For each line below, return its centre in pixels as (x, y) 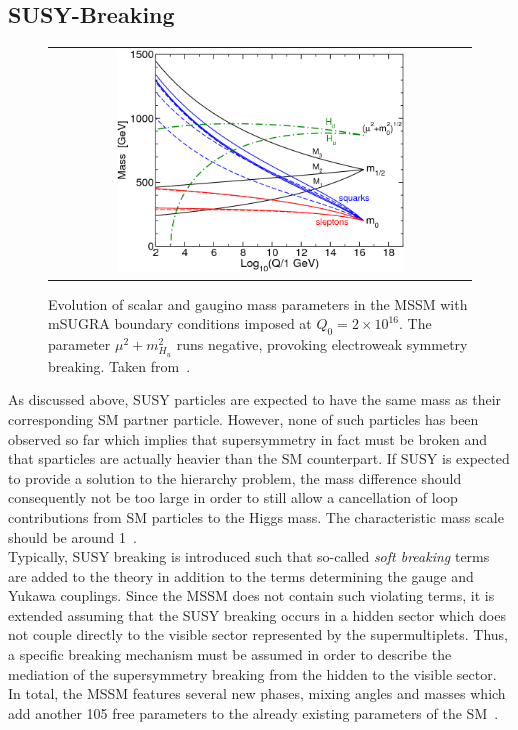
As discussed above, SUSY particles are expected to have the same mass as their (255, 399)
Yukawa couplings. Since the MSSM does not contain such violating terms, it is (251, 595)
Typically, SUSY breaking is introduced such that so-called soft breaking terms (249, 556)
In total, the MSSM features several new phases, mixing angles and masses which (257, 693)
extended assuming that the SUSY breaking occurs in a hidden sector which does (257, 614)
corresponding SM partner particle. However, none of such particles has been (243, 418)
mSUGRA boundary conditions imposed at (180, 323)
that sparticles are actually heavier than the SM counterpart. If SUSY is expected (259, 458)
